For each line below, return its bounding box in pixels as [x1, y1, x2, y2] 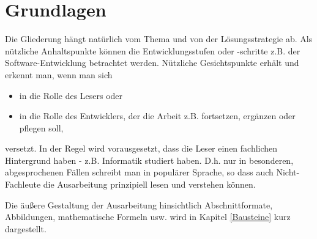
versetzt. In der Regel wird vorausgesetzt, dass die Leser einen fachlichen [5, 142, 278, 155]
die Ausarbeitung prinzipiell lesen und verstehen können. [43, 178, 256, 191]
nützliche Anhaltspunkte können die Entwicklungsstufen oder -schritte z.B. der [5, 44, 300, 57]
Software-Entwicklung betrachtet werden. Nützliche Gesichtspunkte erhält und [5, 56, 299, 69]
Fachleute [5, 178, 41, 191]
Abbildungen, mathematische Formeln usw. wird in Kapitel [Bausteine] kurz [5, 210, 291, 223]
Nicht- [276, 166, 300, 178]
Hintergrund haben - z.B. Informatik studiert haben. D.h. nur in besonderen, [5, 153, 294, 166]
